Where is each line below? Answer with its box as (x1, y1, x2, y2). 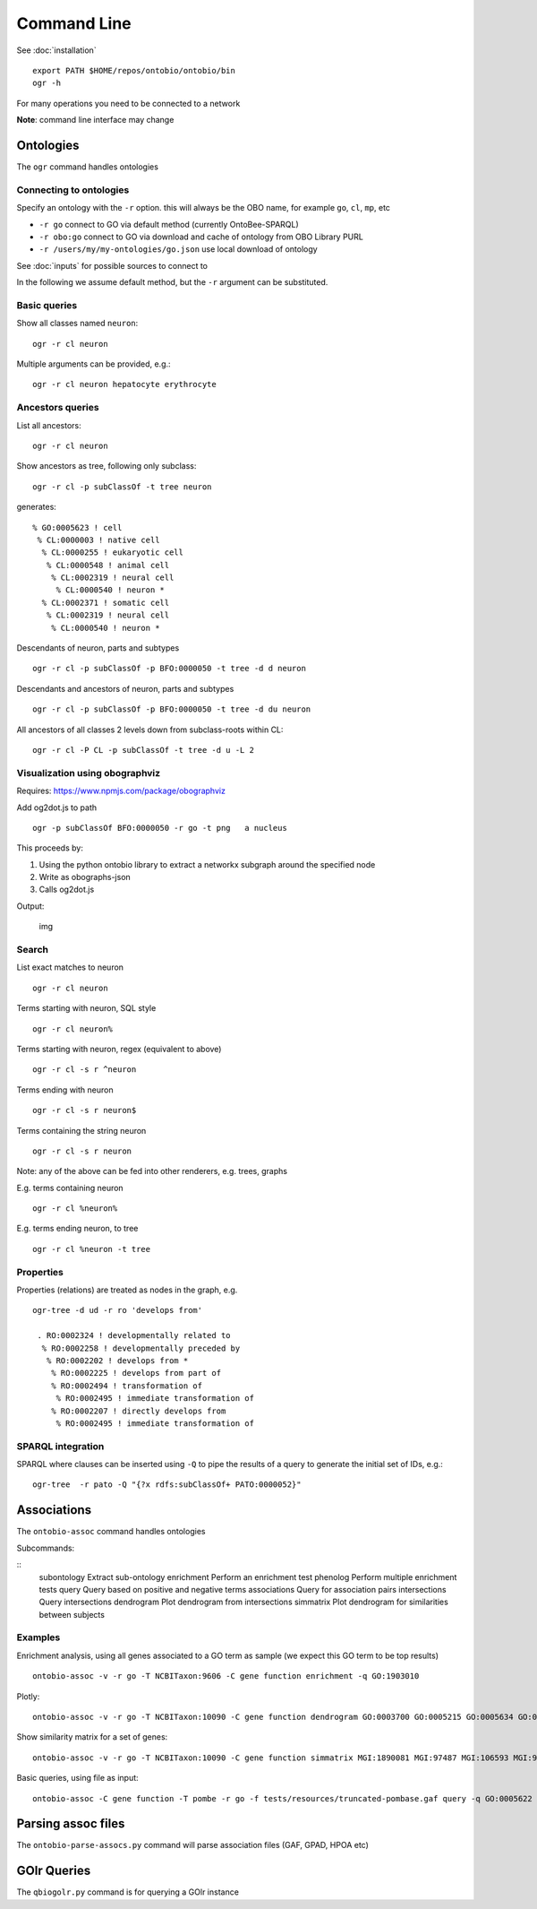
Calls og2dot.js (38, 884, 95, 895)
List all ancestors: (16, 419, 82, 430)
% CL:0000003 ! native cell (37, 534, 160, 545)
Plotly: (16, 1690, 40, 1702)
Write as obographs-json (38, 872, 132, 883)
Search (16, 944, 49, 956)
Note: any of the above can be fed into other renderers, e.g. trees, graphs (16, 1166, 288, 1177)
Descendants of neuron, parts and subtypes (16, 643, 180, 653)
